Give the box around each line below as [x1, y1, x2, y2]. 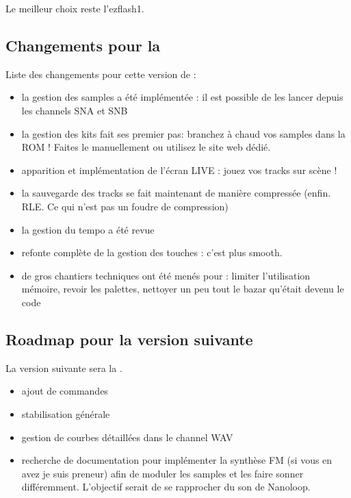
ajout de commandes [21, 384, 108, 398]
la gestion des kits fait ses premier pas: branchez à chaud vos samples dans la [21, 126, 346, 140]
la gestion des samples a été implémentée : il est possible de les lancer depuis [21, 90, 343, 104]
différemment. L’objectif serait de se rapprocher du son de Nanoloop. [21, 480, 311, 494]
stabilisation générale [21, 406, 110, 421]
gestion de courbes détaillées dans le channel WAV [21, 429, 233, 444]
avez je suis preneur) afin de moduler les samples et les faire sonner [21, 466, 304, 480]
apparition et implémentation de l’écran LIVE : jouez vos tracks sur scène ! [21, 162, 337, 177]
